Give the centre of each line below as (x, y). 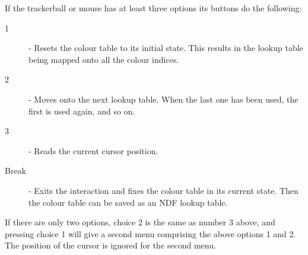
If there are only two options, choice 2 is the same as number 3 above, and (140, 222)
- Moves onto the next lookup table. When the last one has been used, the (163, 99)
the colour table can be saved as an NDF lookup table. (128, 202)
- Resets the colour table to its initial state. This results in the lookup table (166, 48)
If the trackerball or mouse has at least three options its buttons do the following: (153, 8)
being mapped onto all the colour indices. (104, 59)
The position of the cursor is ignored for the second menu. (110, 245)
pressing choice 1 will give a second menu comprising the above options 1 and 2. (150, 233)
